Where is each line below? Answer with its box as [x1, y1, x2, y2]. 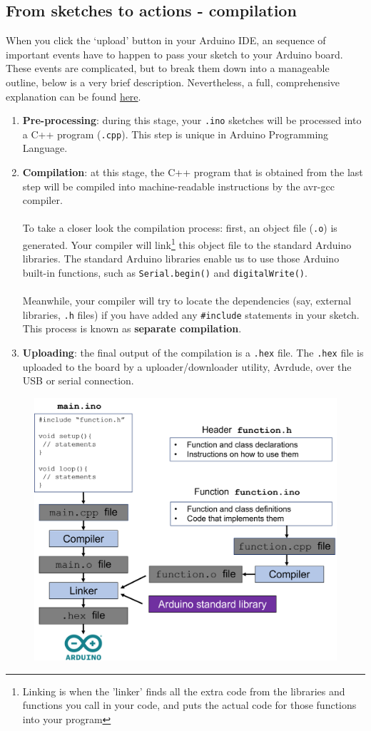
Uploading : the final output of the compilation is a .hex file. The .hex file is [22, 345, 364, 360]
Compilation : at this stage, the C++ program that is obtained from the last [22, 165, 363, 180]
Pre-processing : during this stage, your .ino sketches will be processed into [22, 113, 362, 128]
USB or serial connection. [22, 373, 134, 388]
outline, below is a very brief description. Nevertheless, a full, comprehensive [6, 74, 340, 89]
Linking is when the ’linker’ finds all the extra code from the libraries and [22, 683, 345, 698]
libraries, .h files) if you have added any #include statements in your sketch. [22, 307, 360, 322]
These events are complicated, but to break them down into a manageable [6, 61, 330, 76]
